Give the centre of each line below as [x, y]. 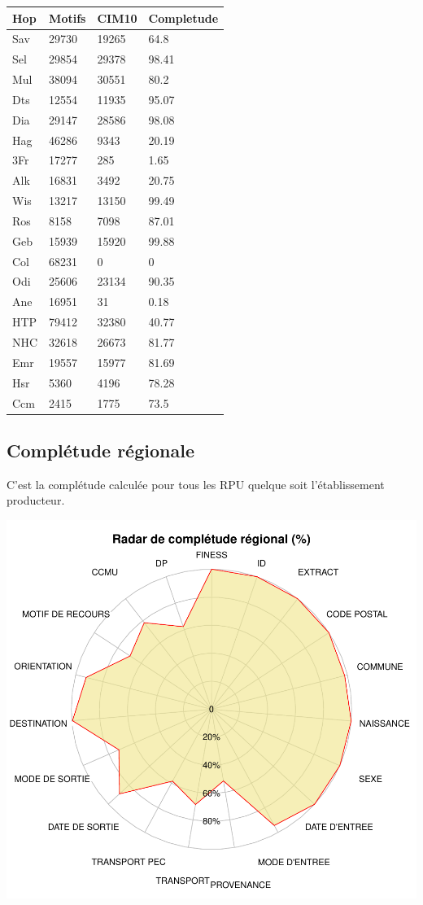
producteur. [36, 500]
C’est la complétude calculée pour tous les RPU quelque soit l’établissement [196, 484]
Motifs [68, 17]
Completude [183, 17]
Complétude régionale [100, 450]
